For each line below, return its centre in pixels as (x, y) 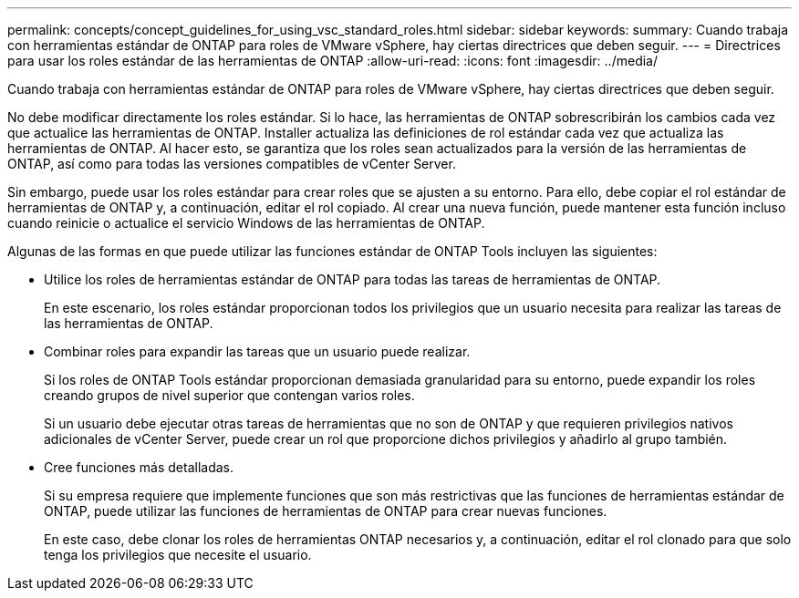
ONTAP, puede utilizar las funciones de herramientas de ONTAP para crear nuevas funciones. (326, 511)
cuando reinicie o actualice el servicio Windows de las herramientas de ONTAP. (246, 223)
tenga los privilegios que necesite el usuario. (178, 555)
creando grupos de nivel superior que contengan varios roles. (229, 395)
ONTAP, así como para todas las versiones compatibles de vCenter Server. (232, 164)
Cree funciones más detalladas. (139, 467)
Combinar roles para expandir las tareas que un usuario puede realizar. (257, 351)
